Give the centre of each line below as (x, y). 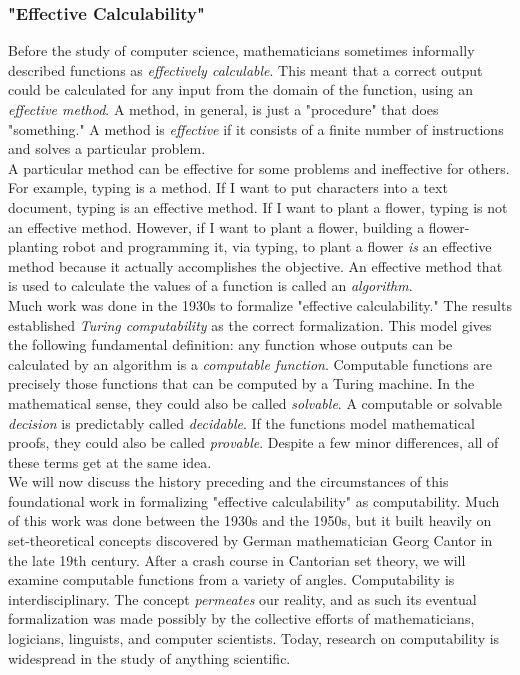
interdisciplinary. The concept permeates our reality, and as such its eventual (242, 598)
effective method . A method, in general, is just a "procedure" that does (223, 109)
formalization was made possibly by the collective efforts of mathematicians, (241, 618)
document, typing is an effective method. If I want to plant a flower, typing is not (258, 206)
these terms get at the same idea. (110, 461)
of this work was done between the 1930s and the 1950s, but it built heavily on (250, 520)
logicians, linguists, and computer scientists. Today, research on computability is (254, 638)
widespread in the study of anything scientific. (149, 657)
